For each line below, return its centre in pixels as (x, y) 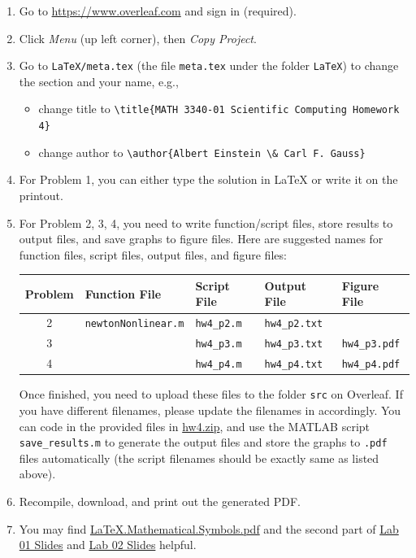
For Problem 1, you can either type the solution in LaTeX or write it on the (208, 179)
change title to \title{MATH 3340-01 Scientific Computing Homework (219, 109)
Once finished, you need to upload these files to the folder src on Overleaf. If (211, 394)
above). (37, 474)
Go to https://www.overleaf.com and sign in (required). (158, 11)
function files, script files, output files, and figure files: (153, 254)
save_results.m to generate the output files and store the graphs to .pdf (203, 442)
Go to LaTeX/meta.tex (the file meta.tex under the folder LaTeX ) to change (209, 65)
